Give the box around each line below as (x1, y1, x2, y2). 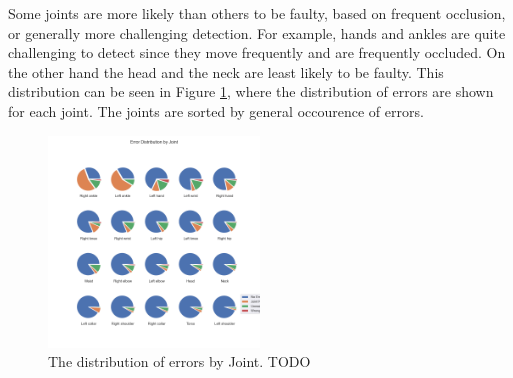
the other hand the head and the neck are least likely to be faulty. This (8, 61, 444, 82)
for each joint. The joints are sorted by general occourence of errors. (8, 100, 424, 121)
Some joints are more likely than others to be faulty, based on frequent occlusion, (8, 3, 506, 23)
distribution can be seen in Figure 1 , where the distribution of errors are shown (8, 81, 494, 102)
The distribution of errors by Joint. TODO (48, 351, 311, 372)
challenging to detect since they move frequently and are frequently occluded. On (8, 42, 506, 63)
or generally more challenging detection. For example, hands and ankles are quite (8, 22, 506, 43)
